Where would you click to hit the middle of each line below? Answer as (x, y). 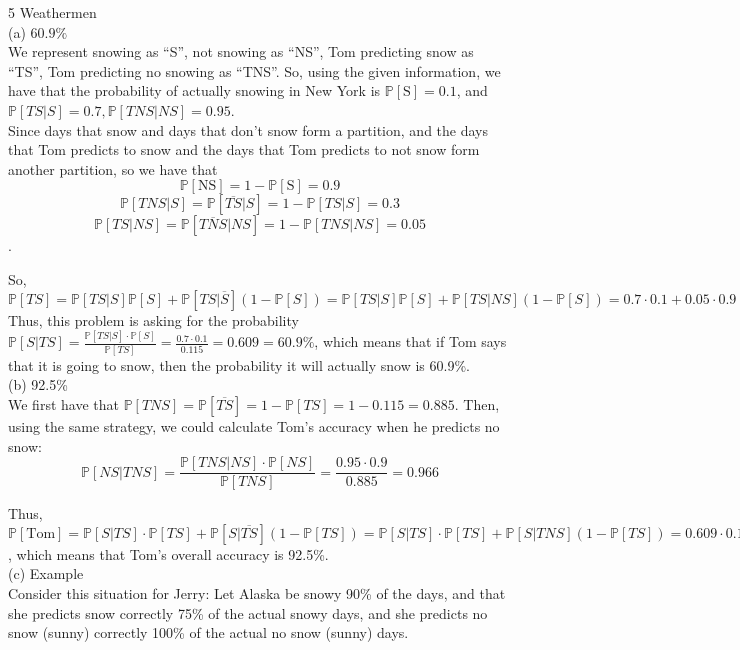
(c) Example (46, 573)
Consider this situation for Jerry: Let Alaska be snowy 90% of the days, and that (257, 592)
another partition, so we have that (113, 168)
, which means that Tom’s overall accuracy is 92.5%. (168, 553)
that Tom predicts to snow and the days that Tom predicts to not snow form (244, 149)
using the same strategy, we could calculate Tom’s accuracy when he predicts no (254, 425)
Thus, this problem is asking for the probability (153, 319)
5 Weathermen (52, 12)
